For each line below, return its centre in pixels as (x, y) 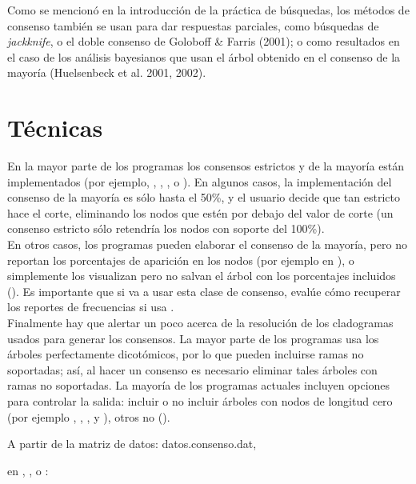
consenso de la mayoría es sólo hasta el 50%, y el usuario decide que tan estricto (204, 197)
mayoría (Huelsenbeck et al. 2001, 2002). (107, 72)
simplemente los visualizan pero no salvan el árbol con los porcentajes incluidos (202, 276)
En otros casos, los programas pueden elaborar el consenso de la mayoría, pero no (207, 244)
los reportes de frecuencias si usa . (91, 307)
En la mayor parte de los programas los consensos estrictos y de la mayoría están (206, 166)
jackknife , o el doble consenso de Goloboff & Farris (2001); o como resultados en (204, 41)
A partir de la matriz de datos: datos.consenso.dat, (132, 444)
